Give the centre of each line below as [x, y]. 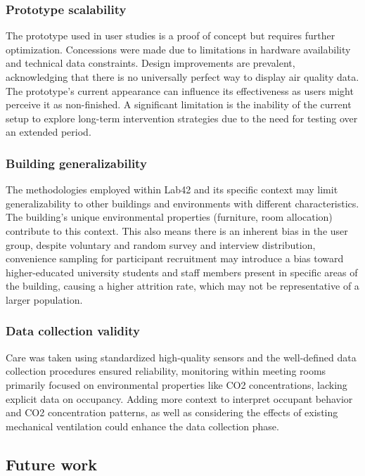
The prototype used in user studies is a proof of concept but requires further [171, 36]
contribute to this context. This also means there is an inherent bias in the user [177, 230]
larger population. [44, 299]
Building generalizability [76, 163]
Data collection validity [73, 331]
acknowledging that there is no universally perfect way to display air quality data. [182, 77]
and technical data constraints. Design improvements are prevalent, [151, 63]
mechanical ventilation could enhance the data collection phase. [142, 426]
